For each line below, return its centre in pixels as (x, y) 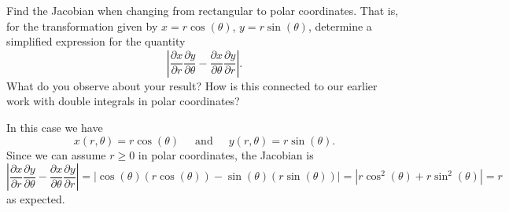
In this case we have (55, 127)
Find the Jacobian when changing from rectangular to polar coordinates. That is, (203, 10)
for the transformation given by (82, 26)
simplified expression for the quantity (96, 41)
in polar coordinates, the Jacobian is (226, 154)
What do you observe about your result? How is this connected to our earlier (192, 85)
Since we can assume (56, 154)
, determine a (340, 26)
